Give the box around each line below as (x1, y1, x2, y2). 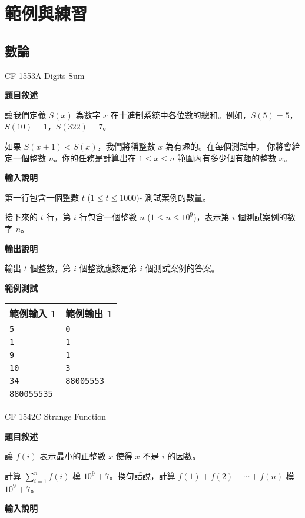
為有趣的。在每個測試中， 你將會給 (165, 140, 300, 152)
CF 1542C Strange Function (5, 410, 106, 423)
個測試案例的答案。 (145, 262, 220, 274)
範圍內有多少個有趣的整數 (177, 151, 277, 164)
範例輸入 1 (9, 307, 57, 321)
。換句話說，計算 (109, 470, 175, 482)
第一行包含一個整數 (5, 191, 79, 203)
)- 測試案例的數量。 (136, 191, 211, 203)
